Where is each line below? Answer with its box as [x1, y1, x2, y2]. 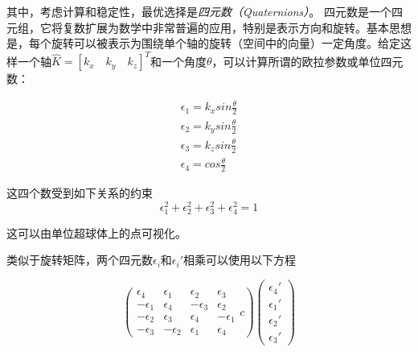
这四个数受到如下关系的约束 [6, 184, 153, 201]
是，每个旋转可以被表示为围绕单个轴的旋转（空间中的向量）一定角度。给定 [6, 35, 400, 52]
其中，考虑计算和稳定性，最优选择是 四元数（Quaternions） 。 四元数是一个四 [6, 3, 403, 19]
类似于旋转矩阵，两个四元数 [6, 251, 153, 268]
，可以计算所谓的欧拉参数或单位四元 [211, 52, 404, 69]
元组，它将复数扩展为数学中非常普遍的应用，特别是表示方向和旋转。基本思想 [6, 19, 412, 35]
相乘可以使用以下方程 [183, 251, 297, 268]
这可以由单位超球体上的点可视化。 [6, 224, 186, 241]
